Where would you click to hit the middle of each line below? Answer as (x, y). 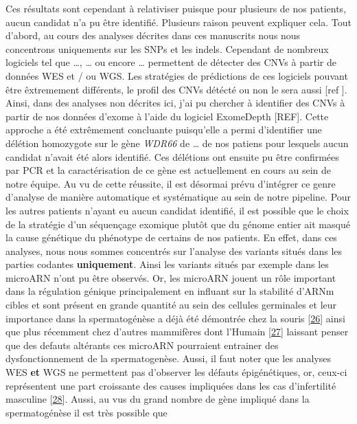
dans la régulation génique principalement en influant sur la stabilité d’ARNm (170, 291)
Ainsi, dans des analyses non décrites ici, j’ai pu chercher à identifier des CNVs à (175, 103)
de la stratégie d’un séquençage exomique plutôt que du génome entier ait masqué (178, 224)
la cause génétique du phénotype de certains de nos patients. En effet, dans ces (171, 237)
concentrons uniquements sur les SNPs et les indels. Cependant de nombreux (167, 48)
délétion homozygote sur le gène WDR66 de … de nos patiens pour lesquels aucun (177, 143)
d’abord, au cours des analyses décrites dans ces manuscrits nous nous (153, 35)
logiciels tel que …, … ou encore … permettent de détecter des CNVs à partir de (171, 62)
